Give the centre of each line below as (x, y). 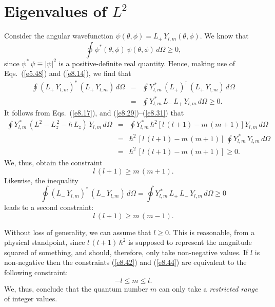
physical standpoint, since (45, 242)
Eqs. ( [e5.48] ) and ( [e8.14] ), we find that (68, 73)
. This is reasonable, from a (212, 232)
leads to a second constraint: (49, 207)
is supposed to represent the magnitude (190, 242)
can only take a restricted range (208, 288)
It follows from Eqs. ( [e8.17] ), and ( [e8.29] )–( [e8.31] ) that (94, 113)
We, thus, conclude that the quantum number (76, 288)
